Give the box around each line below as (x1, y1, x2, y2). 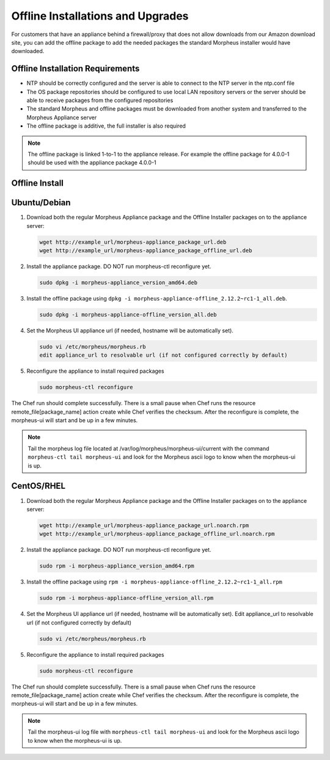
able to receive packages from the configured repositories (26, 97, 174, 104)
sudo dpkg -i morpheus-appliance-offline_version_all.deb (39, 311, 217, 318)
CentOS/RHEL (11, 481, 66, 491)
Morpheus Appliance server (26, 114, 97, 121)
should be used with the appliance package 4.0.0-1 (28, 159, 157, 166)
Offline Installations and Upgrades (11, 9, 189, 23)
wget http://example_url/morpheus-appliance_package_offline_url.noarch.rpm (39, 530, 275, 538)
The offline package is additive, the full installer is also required (26, 122, 186, 130)
